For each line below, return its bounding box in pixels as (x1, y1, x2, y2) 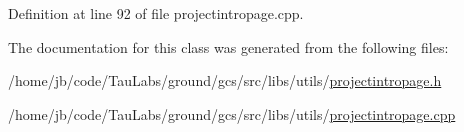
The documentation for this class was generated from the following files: (8, 36, 449, 57)
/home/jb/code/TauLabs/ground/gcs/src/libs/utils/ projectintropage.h (8, 70, 442, 91)
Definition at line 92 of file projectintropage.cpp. (8, 3, 304, 23)
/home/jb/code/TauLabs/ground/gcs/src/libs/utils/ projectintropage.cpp (8, 103, 456, 124)
